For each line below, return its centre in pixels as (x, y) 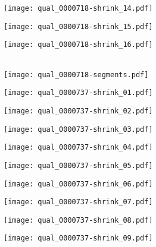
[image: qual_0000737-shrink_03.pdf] (78, 129)
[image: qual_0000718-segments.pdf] (76, 75)
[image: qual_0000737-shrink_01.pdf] (78, 93)
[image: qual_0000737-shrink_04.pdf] (78, 148)
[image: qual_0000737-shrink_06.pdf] (78, 184)
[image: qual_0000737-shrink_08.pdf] (78, 220)
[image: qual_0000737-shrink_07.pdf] (78, 202)
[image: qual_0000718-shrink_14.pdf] (78, 8)
